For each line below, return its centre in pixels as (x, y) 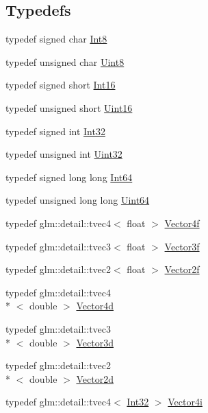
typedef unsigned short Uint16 (69, 107)
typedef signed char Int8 (56, 39)
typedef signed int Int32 (55, 131)
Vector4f (182, 223)
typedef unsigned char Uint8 (65, 61)
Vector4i (185, 402)
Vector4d (95, 306)
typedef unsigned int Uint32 (64, 154)
